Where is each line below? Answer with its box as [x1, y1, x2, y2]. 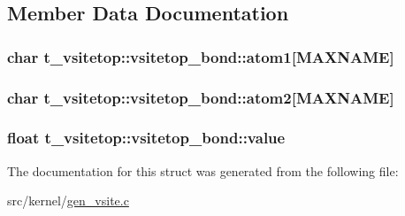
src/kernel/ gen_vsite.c [7, 191, 129, 210]
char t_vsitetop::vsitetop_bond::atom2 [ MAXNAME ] [7, 86, 394, 108]
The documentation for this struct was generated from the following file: [7, 161, 399, 180]
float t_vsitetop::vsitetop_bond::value [7, 127, 286, 149]
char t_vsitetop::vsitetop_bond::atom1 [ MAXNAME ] [7, 45, 394, 67]
